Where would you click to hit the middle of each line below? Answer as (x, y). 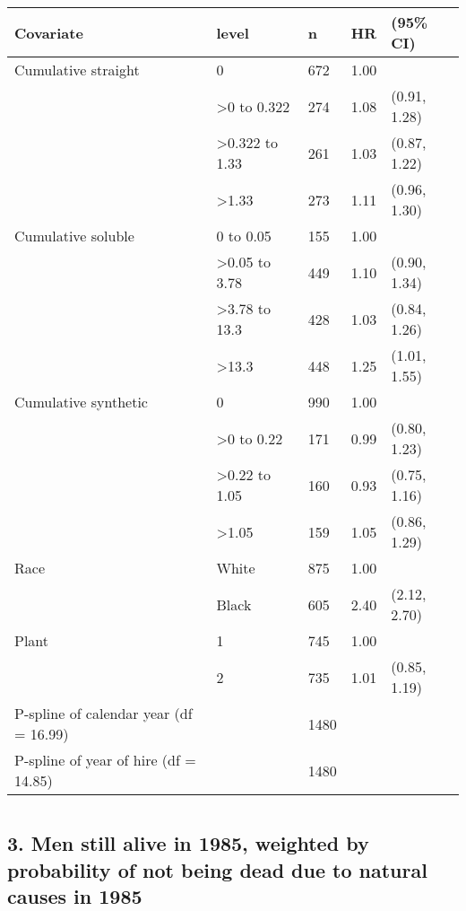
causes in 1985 (75, 895)
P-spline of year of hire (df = (105, 760)
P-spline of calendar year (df (104, 713)
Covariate (49, 32)
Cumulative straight (77, 70)
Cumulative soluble (74, 236)
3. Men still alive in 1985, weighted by (188, 843)
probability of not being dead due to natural (217, 869)
